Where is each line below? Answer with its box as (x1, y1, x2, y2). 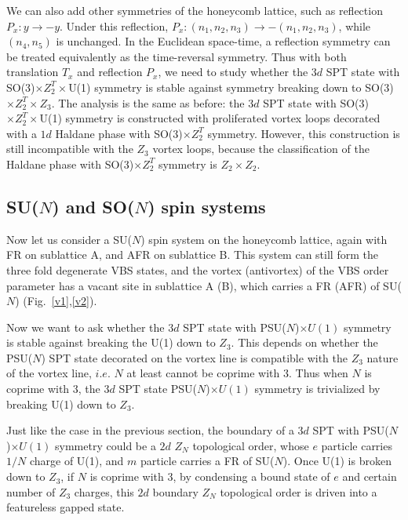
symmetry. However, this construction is (207, 125, 400, 141)
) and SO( (52, 194, 135, 218)
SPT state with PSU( (183, 318, 286, 335)
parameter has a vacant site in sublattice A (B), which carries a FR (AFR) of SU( (6, 277, 402, 293)
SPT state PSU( (118, 380, 198, 397)
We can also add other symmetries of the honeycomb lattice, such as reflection (6, 2, 383, 18)
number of (6, 483, 56, 500)
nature (366, 349, 399, 365)
